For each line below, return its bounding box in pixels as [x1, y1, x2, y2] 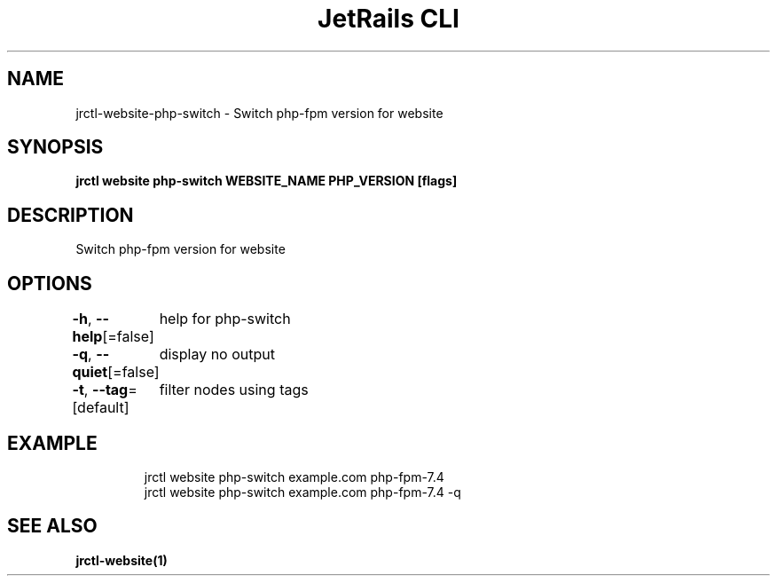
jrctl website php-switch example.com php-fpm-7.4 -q [144, 484, 461, 500]
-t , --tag [72, 381, 129, 399]
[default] [72, 398, 129, 417]
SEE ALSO [7, 515, 98, 538]
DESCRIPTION [7, 203, 134, 226]
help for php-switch [159, 310, 291, 328]
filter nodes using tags [159, 381, 309, 399]
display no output [159, 345, 275, 364]
